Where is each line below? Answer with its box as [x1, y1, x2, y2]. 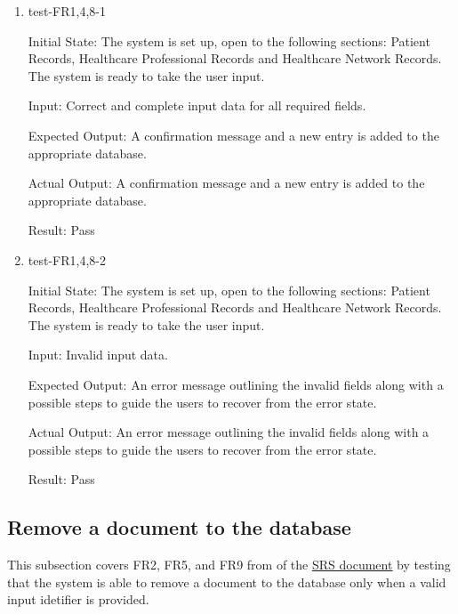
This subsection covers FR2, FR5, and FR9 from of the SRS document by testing [7, 555, 451, 574]
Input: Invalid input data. [28, 345, 168, 364]
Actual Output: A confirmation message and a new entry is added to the [28, 174, 425, 192]
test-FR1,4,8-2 [28, 250, 106, 269]
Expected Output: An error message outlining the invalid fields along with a [28, 375, 444, 393]
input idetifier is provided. [7, 590, 149, 609]
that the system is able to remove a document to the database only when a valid [7, 572, 446, 591]
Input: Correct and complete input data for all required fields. [28, 96, 366, 115]
